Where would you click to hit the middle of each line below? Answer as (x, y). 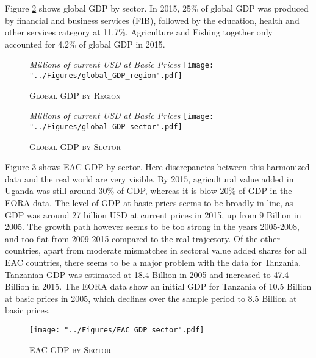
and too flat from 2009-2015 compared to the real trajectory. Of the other (142, 238)
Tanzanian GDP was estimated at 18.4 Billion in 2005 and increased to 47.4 (147, 274)
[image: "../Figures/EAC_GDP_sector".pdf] (117, 330)
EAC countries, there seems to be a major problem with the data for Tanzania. (153, 262)
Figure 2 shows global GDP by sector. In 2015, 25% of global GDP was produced (157, 8)
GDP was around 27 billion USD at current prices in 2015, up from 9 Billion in (153, 214)
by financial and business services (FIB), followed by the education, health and (152, 20)
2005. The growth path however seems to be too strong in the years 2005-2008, (153, 227)
